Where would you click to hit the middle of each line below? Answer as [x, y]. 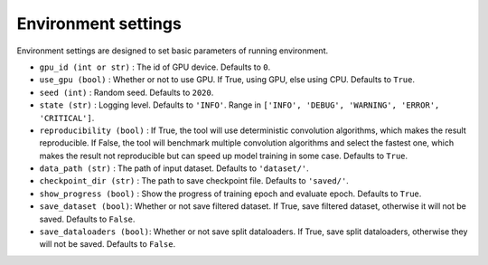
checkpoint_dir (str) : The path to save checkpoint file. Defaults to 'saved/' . [194, 181]
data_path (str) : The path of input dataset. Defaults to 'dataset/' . [174, 168]
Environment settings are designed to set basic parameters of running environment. [173, 51]
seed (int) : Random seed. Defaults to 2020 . [127, 92]
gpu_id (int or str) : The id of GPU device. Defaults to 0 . [155, 67]
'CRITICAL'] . [67, 118]
